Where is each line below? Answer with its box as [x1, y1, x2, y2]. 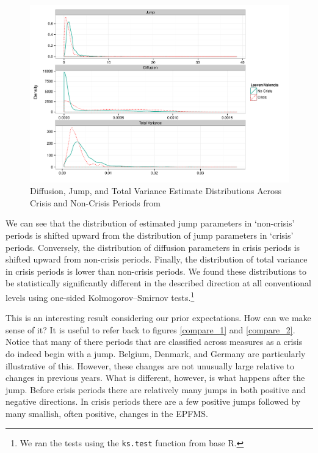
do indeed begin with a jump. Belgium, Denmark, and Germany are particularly [5, 347, 306, 360]
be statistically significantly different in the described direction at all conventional [5, 277, 311, 289]
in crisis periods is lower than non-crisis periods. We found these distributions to [5, 264, 306, 277]
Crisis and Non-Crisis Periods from [30, 196, 161, 209]
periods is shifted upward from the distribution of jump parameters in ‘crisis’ [5, 228, 294, 241]
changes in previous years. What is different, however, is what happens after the [5, 371, 305, 384]
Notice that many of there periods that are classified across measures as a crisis [5, 335, 303, 348]
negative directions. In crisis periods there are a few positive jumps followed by [5, 395, 301, 408]
